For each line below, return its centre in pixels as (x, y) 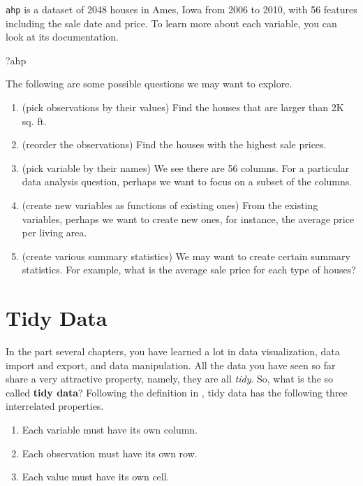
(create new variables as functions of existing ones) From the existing (170, 205)
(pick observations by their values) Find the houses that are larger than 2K (183, 107)
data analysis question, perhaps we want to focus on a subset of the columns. (187, 181)
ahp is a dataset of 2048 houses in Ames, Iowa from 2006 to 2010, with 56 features (181, 9)
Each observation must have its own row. (110, 453)
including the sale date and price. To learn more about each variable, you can (171, 23)
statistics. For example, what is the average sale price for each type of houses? (189, 270)
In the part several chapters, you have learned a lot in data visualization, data (173, 351)
